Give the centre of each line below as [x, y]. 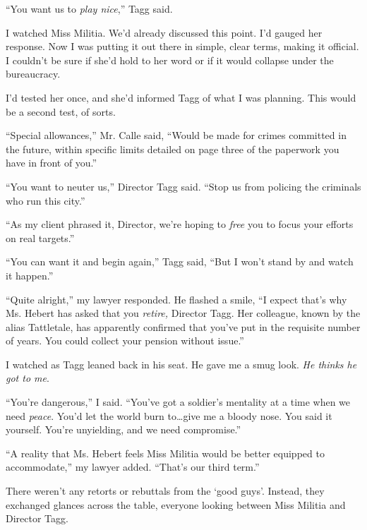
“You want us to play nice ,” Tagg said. [89, 8]
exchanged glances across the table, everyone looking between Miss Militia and [176, 504]
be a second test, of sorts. [61, 111]
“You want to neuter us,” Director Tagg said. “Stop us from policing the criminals [183, 186]
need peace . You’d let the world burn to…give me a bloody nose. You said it [169, 415]
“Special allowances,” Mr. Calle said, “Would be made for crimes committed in [176, 135]
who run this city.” [46, 200]
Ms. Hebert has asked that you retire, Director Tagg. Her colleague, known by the [183, 313]
